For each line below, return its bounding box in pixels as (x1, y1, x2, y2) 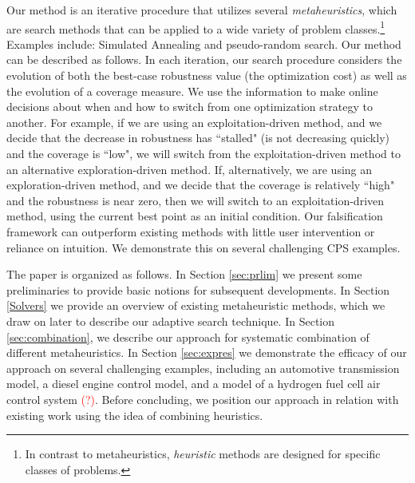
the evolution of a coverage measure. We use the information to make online (6, 82, 378, 99)
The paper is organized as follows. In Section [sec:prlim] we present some (6, 266, 362, 283)
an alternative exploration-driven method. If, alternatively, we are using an (6, 160, 373, 177)
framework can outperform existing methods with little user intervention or (6, 223, 375, 240)
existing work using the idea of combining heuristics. (6, 406, 263, 423)
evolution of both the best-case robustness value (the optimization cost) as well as (6, 67, 407, 84)
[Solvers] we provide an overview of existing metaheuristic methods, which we (6, 297, 385, 314)
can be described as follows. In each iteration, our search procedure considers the (6, 51, 402, 68)
